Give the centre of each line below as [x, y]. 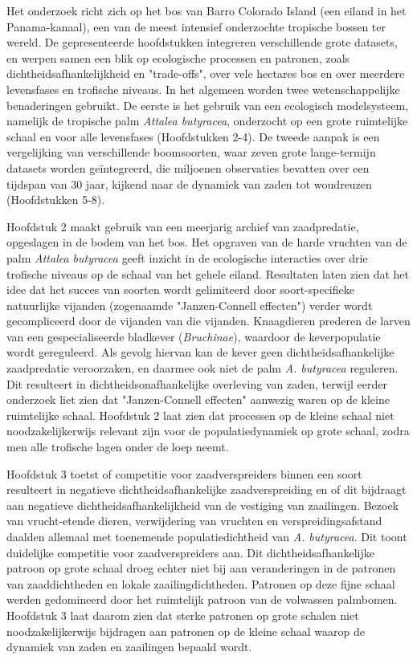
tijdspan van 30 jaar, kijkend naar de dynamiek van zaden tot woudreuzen [189, 183]
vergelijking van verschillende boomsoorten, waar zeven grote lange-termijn [191, 152]
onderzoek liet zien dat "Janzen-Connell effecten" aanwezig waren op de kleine [198, 399]
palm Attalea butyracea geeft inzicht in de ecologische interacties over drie [187, 257]
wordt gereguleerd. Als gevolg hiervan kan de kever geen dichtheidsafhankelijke [200, 352]
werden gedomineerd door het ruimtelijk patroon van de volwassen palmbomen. [202, 599]
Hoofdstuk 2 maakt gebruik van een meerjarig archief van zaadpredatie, [183, 226]
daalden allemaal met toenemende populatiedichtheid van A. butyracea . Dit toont [207, 536]
